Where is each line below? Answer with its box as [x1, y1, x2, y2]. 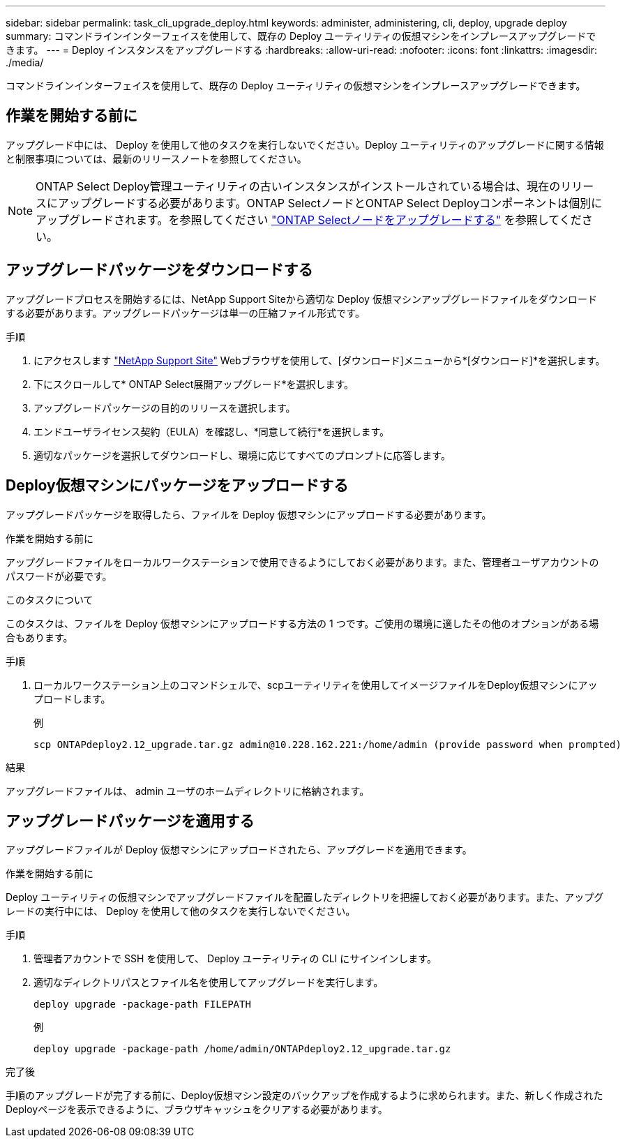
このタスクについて [6, 593, 93, 606]
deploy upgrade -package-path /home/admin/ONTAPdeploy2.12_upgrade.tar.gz [33, 1043, 451, 1055]
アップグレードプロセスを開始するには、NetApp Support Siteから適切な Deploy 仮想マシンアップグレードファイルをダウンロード [6, 292, 597, 305]
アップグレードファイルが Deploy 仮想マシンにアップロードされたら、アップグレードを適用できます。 [6, 844, 472, 856]
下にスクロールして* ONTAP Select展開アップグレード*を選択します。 [33, 378, 354, 390]
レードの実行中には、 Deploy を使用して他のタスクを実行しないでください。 [6, 905, 356, 918]
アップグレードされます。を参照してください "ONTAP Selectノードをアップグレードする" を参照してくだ [36, 212, 582, 227]
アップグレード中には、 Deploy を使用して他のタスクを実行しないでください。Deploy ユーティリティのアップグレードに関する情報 [6, 138, 604, 151]
